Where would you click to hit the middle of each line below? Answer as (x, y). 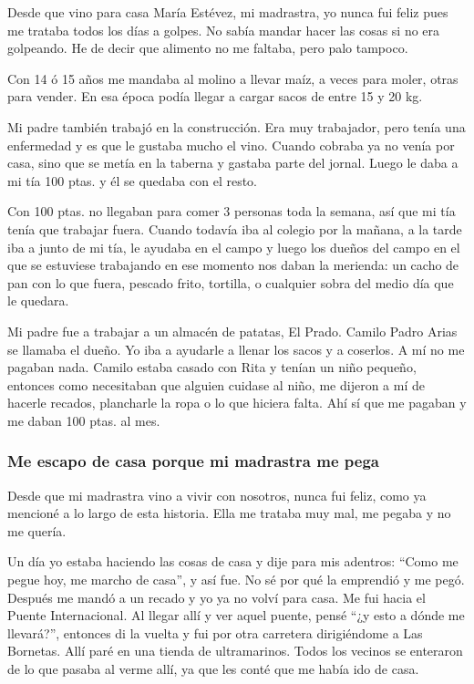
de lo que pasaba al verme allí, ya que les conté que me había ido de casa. (213, 669)
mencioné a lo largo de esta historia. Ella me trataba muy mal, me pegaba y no (229, 513)
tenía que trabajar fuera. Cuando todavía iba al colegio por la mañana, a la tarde (235, 228)
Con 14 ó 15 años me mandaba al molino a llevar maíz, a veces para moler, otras (233, 78)
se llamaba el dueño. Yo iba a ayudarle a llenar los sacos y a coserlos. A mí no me (236, 349)
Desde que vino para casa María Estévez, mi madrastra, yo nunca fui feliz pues (228, 12)
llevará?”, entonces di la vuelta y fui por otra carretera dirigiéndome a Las (215, 632)
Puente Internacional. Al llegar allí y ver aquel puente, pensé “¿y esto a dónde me (236, 615)
